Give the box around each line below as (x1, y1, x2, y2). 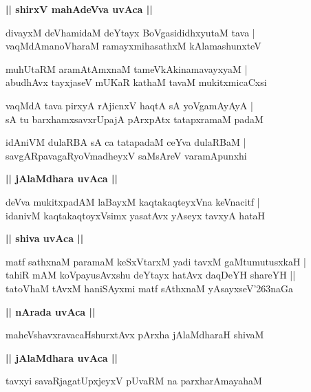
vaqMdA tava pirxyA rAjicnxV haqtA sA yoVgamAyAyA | (6, 98, 253, 112)
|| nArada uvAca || (6, 304, 96, 318)
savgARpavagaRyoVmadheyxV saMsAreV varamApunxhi (6, 148, 247, 162)
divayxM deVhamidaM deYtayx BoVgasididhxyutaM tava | (6, 25, 255, 39)
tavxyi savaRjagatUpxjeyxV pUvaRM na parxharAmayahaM (6, 373, 262, 388)
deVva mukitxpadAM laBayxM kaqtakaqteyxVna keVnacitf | (6, 194, 260, 208)
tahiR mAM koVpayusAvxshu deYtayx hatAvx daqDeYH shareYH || (6, 268, 296, 282)
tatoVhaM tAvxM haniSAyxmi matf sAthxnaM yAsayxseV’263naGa (6, 281, 294, 295)
